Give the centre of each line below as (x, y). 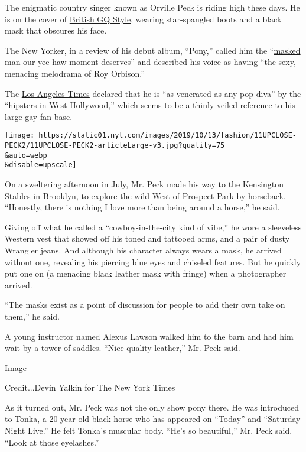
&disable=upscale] (41, 165)
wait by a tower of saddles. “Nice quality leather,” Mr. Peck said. (123, 348)
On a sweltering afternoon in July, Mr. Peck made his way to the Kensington (144, 183)
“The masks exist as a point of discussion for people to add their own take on (145, 305)
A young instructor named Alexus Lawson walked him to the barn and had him (149, 336)
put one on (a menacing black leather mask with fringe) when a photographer (146, 273)
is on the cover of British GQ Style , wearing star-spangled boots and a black (143, 19)
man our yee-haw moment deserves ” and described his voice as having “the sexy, (150, 62)
